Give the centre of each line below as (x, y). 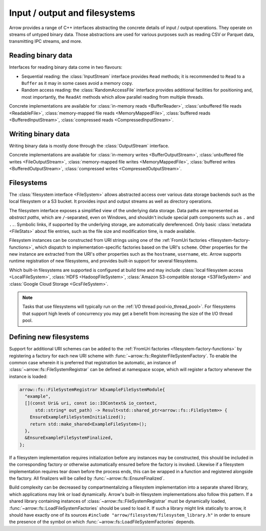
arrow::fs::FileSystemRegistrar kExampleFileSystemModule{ (92, 389)
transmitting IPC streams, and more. (46, 41)
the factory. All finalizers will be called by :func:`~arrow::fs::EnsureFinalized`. (87, 478)
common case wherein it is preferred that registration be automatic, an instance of (93, 362)
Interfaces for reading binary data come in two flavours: (66, 67)
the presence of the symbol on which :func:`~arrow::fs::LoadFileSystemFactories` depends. (102, 522)
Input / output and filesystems (72, 13)
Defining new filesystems (49, 337)
